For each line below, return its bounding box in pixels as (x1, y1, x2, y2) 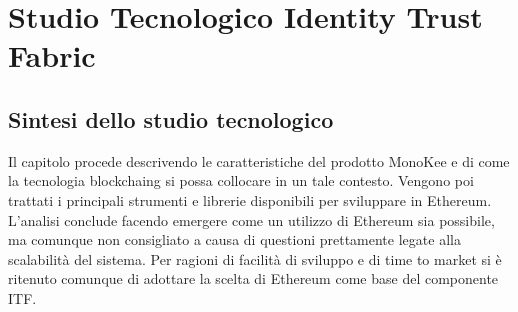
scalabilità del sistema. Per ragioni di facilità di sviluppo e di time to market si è (8, 248, 502, 269)
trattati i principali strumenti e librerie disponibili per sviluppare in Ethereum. (8, 189, 492, 210)
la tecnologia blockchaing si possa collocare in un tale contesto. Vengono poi (8, 170, 474, 191)
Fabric (8, 35, 96, 76)
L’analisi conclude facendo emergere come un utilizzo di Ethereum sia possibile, (8, 209, 495, 230)
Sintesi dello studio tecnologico (8, 103, 334, 134)
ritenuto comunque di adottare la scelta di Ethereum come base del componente (8, 268, 499, 289)
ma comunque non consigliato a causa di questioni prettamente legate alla (8, 229, 461, 250)
